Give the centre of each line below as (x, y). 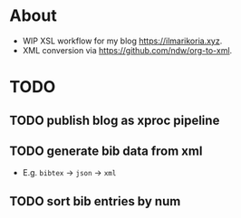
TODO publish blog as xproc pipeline (115, 120)
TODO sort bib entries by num (95, 201)
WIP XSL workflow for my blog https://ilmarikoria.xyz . (122, 41)
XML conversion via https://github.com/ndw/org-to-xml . (127, 50)
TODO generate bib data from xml (106, 151)
